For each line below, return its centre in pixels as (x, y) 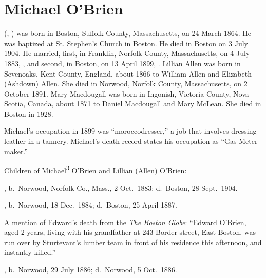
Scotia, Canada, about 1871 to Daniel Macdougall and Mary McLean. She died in (133, 104)
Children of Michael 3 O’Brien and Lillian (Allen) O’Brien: (96, 169)
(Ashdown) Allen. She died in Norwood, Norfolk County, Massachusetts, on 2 (126, 84)
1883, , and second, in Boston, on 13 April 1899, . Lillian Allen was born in (122, 63)
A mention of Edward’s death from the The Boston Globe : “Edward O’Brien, (125, 222)
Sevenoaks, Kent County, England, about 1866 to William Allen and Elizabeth (128, 73)
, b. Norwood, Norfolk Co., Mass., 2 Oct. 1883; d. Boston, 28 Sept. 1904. (121, 187)
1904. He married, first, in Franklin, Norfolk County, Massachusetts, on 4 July (127, 53)
